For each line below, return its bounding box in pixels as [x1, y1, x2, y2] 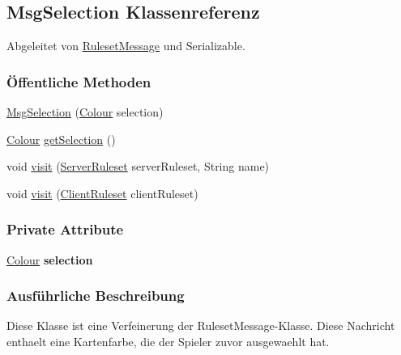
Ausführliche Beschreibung [6, 285, 185, 306]
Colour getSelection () [6, 130, 116, 147]
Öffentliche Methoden [6, 71, 151, 91]
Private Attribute [6, 219, 124, 239]
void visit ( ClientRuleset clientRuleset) [6, 184, 198, 201]
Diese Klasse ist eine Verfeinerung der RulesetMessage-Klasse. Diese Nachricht [6, 317, 395, 334]
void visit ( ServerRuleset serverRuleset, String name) [6, 158, 270, 175]
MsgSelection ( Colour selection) [6, 104, 164, 120]
